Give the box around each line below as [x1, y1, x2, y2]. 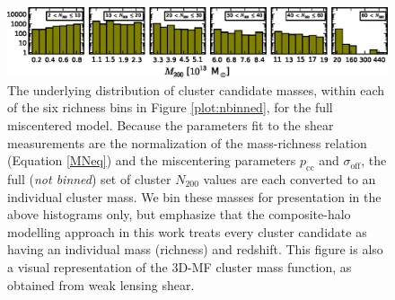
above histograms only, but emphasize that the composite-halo [7, 205, 351, 224]
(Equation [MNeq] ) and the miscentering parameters [7, 151, 296, 170]
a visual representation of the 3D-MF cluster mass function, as [7, 257, 352, 276]
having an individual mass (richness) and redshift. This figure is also [7, 240, 383, 259]
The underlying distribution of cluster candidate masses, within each [7, 80, 385, 99]
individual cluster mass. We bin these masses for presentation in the [7, 187, 382, 206]
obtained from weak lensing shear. [7, 275, 195, 294]
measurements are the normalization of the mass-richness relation [7, 133, 367, 152]
